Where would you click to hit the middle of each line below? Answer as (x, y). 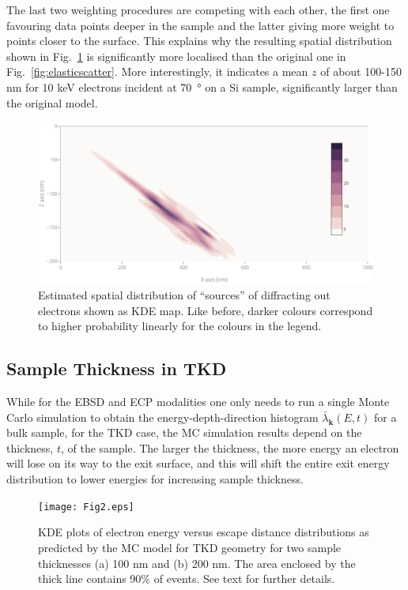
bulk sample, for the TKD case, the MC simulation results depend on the (184, 432)
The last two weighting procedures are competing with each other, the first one (198, 9)
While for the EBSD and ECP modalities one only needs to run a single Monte (198, 402)
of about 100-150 (361, 71)
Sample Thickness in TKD (117, 368)
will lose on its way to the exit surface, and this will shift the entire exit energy (198, 463)
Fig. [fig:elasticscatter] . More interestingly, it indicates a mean (157, 71)
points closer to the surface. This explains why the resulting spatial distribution (199, 41)
